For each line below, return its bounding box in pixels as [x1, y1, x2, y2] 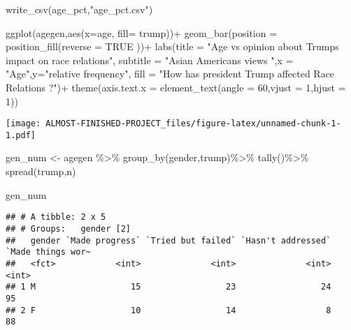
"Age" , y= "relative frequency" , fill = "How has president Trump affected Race [6, 66, 335, 81]
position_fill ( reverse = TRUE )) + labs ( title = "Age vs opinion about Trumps [6, 39, 339, 54]
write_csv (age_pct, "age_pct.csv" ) [6, 2, 153, 16]
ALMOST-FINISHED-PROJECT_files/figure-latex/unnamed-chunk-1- [45, 119, 341, 129]
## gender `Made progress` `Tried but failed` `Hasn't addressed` [6, 235, 331, 246]
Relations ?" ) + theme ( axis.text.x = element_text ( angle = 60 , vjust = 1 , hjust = [6, 80, 346, 94]
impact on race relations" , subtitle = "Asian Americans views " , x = [6, 52, 294, 67]
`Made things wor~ [6, 247, 91, 257]
